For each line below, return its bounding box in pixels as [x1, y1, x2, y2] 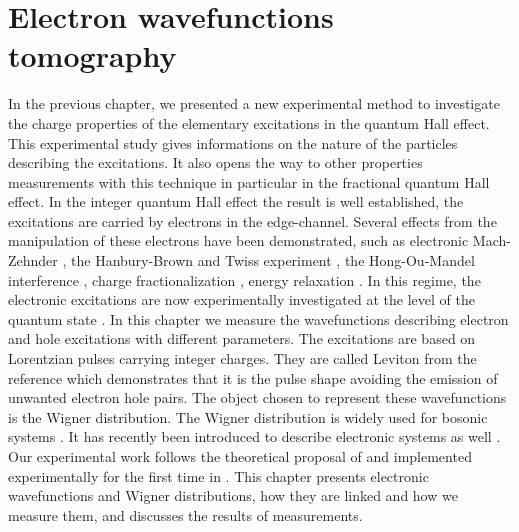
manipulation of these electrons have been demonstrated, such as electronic [8, 230, 469, 251]
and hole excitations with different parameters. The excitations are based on [8, 328, 476, 349]
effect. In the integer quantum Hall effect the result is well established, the [8, 191, 464, 212]
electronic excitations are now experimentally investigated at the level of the [8, 289, 475, 310]
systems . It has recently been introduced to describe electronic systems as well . [8, 426, 501, 447]
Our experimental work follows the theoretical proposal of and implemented [8, 446, 472, 466]
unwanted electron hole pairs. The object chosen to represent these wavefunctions [8, 387, 507, 408]
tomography [8, 35, 177, 76]
